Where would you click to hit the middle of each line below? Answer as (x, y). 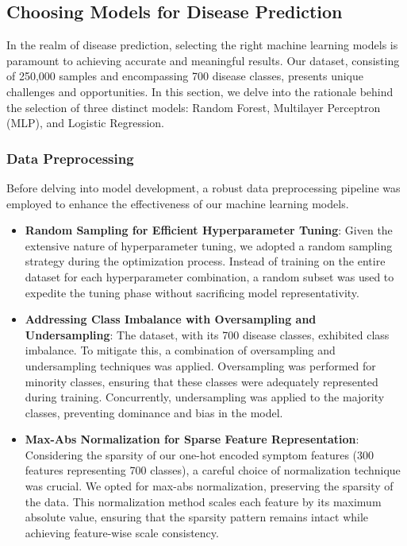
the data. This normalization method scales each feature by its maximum (203, 501)
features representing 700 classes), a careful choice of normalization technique (213, 470)
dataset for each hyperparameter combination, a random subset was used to (209, 276)
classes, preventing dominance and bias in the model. (154, 412)
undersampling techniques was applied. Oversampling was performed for (200, 365)
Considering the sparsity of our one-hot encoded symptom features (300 (200, 454)
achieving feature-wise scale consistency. (122, 532)
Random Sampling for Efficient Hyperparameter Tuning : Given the (209, 230)
